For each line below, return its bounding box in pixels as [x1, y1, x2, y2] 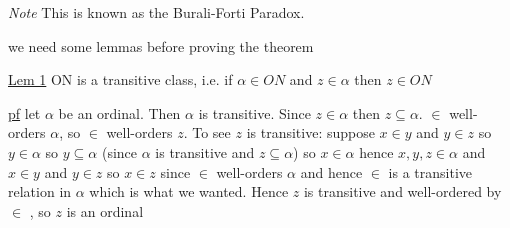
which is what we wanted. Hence [89, 181, 289, 202]
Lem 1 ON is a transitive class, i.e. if [8, 69, 233, 90]
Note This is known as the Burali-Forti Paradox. [8, 2, 305, 22]
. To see [183, 122, 231, 143]
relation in [8, 181, 72, 202]
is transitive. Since [198, 102, 311, 123]
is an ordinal [66, 200, 144, 221]
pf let [8, 102, 41, 123]
